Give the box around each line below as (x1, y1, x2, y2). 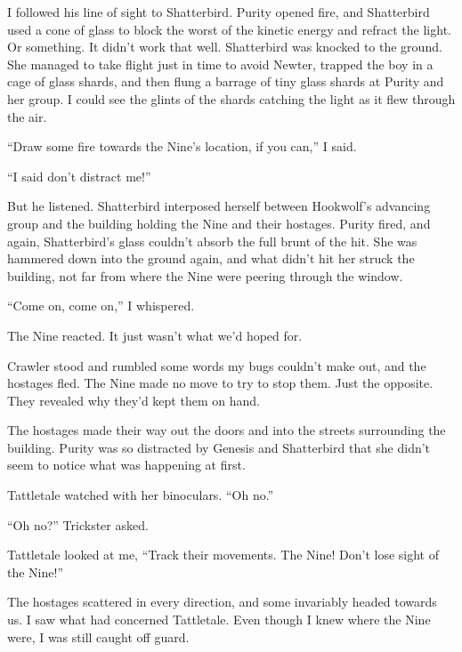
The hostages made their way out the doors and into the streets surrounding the (7, 421, 446, 439)
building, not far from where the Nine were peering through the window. (7, 266, 403, 285)
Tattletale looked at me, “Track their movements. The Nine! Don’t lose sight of (7, 545, 440, 564)
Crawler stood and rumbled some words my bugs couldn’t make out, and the (7, 356, 426, 374)
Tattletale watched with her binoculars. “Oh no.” (7, 486, 274, 504)
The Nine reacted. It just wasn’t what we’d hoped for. (7, 326, 303, 344)
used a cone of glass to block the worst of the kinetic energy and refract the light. (7, 20, 451, 38)
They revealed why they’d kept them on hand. (7, 390, 260, 409)
